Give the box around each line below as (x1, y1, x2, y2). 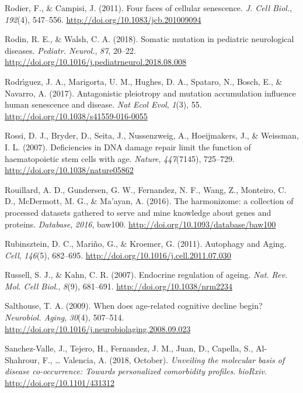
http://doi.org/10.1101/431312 (5, 377, 114, 389)
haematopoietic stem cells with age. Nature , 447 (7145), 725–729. (5, 152, 235, 164)
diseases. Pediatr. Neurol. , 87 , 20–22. (5, 44, 136, 56)
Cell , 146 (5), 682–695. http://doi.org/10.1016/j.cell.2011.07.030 (5, 249, 231, 261)
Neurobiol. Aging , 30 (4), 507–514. (5, 311, 124, 323)
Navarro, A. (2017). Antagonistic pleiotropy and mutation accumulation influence (5, 87, 296, 99)
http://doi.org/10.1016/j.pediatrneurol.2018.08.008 (5, 56, 186, 68)
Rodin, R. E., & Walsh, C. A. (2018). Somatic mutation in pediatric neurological (5, 33, 294, 45)
